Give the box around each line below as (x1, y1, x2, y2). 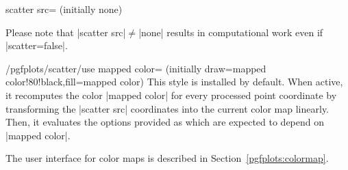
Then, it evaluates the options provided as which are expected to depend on (5, 115, 325, 129)
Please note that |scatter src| (5, 25, 126, 39)
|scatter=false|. (5, 38, 68, 53)
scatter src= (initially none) (5, 2, 123, 16)
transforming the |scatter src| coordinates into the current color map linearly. (5, 101, 330, 115)
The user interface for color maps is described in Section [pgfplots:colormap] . (5, 151, 329, 165)
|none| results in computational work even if (138, 25, 323, 39)
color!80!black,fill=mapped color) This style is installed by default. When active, (5, 74, 343, 89)
